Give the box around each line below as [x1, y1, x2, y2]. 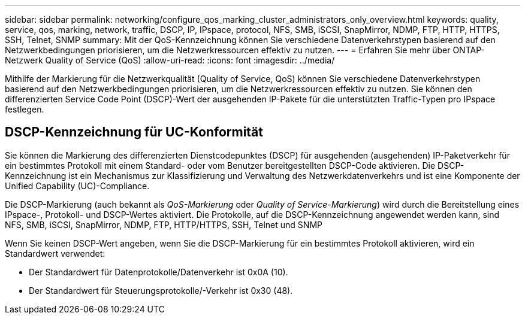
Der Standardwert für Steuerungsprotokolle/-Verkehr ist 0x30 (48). [29, 285, 293, 296]
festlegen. [5, 104, 44, 114]
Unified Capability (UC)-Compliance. [5, 180, 150, 191]
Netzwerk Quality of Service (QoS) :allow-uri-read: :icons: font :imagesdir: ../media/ [5, 55, 335, 65]
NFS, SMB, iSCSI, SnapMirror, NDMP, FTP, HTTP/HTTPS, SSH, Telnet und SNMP [5, 219, 322, 230]
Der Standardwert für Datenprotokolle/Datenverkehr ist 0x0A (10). [29, 266, 288, 277]
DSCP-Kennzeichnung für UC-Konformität [5, 124, 264, 140]
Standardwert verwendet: [5, 248, 105, 259]
